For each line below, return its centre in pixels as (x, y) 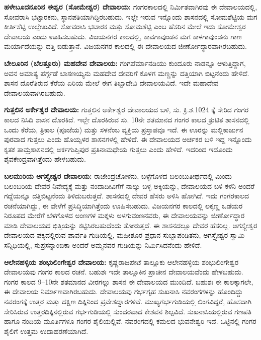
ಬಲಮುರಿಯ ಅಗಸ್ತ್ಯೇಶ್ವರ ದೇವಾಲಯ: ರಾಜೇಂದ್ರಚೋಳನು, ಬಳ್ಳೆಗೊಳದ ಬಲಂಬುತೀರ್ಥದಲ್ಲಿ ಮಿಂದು (118, 176)
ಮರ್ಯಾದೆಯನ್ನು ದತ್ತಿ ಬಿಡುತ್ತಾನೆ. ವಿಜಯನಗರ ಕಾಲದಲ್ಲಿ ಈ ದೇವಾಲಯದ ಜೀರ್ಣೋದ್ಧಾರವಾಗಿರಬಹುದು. (125, 46)
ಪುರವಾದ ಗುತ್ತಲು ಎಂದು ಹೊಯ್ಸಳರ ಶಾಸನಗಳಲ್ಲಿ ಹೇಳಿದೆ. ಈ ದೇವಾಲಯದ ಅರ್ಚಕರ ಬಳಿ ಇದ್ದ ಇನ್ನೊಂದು (128, 139)
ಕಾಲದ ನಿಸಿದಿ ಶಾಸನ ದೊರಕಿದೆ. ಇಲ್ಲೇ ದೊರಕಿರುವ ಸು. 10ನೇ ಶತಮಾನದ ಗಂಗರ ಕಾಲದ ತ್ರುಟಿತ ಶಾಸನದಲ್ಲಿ (127, 119)
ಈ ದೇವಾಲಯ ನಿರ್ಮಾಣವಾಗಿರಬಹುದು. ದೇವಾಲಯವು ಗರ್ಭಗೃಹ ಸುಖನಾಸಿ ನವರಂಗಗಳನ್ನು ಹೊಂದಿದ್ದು (123, 291)
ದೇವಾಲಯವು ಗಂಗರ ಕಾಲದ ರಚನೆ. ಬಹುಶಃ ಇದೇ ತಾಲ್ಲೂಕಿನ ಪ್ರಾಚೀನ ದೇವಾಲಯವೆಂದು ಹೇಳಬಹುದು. (124, 272)
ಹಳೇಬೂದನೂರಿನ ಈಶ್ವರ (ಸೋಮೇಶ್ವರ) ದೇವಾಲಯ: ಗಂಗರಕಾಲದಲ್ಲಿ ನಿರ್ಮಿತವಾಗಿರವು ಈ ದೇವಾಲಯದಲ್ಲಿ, (131, 7)
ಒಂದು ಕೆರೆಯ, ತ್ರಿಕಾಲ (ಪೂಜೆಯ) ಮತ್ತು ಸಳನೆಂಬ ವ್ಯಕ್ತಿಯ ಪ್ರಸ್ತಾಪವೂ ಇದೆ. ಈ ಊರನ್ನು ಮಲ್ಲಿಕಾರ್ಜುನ (124, 129)
